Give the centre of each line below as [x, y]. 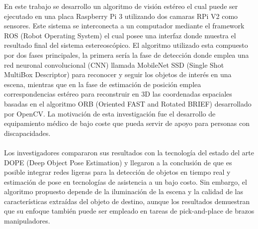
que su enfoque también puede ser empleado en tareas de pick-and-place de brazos [129, 211]
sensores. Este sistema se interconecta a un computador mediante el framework [124, 26]
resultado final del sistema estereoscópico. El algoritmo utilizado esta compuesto [126, 45]
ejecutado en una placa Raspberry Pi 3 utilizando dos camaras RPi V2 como [121, 16]
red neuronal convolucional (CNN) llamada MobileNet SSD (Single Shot [114, 64]
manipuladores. [27, 221]
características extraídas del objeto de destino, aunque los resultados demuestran [127, 201]
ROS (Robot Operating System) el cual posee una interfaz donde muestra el [120, 35]
